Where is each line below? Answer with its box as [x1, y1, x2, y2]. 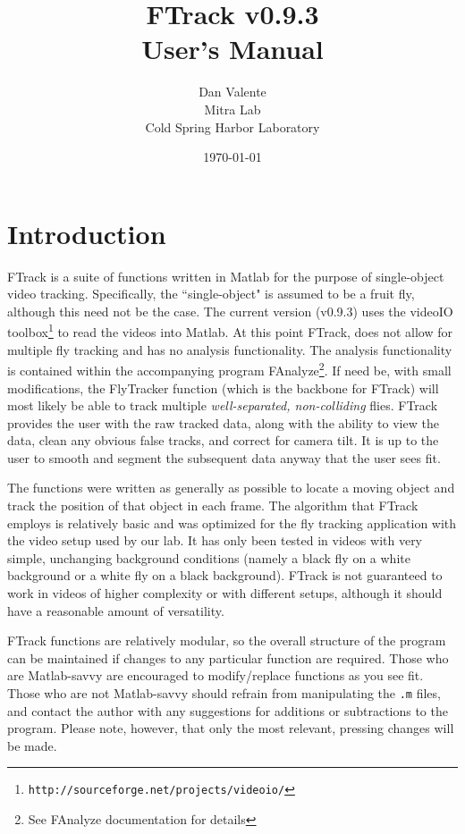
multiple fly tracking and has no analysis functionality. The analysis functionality [7, 340, 452, 358]
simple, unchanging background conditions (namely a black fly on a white [7, 548, 410, 567]
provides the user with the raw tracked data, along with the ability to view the [7, 413, 439, 432]
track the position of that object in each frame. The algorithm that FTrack [7, 496, 418, 515]
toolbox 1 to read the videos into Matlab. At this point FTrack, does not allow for [7, 320, 452, 341]
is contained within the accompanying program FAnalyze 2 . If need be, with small [7, 358, 452, 379]
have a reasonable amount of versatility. [7, 601, 224, 619]
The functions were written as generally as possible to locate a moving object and [7, 478, 455, 497]
